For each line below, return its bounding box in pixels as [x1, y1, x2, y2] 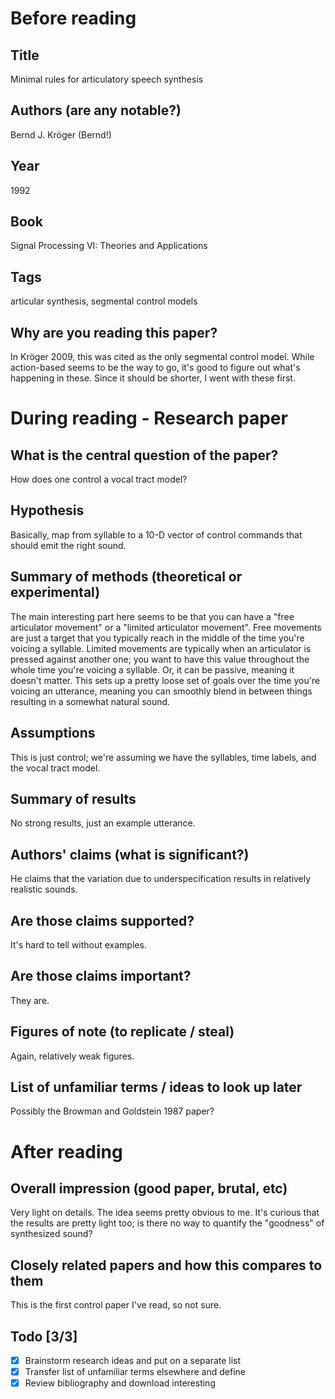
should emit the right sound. [10, 539, 127, 551]
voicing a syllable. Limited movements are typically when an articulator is [10, 642, 312, 654]
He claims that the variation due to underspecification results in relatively [10, 873, 312, 885]
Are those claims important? [10, 968, 192, 985]
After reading [10, 1140, 123, 1163]
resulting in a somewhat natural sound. [10, 695, 171, 707]
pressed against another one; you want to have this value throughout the [10, 653, 310, 665]
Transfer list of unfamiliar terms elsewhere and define [24, 1366, 246, 1378]
